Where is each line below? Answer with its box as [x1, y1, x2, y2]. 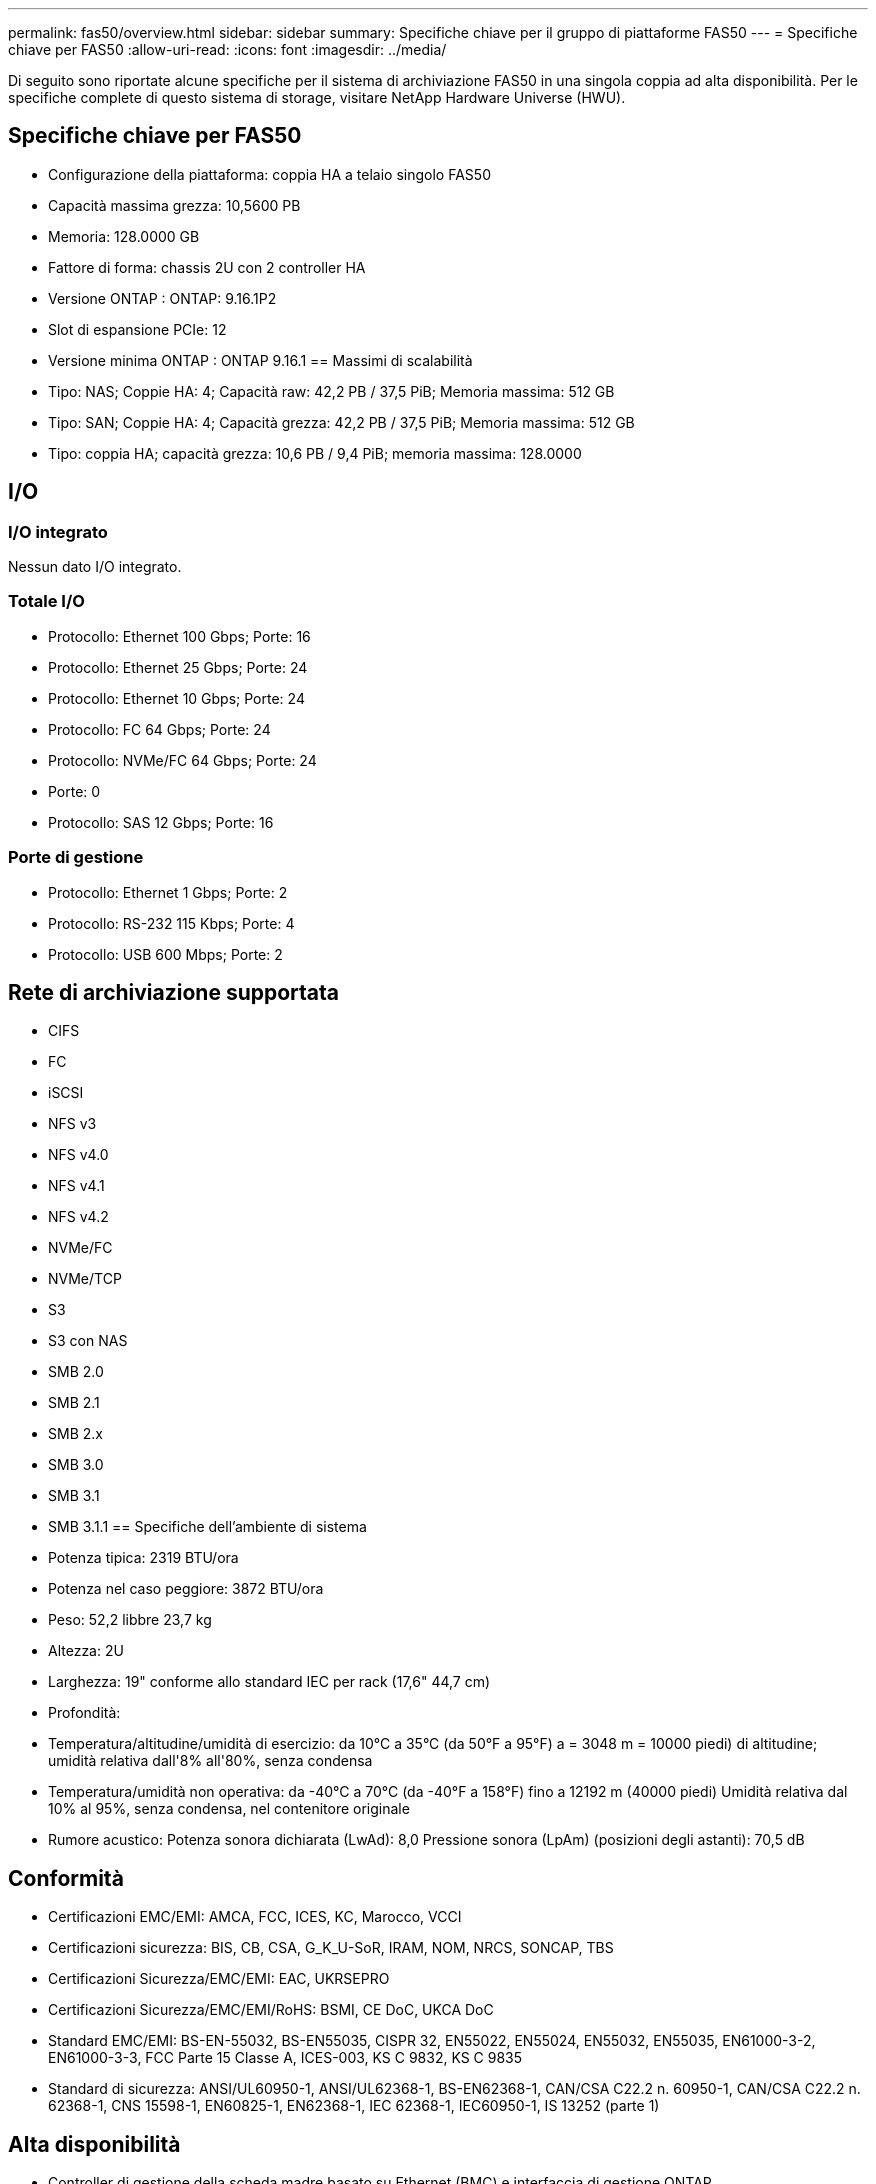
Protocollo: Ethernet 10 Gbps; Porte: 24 [48, 689, 305, 707]
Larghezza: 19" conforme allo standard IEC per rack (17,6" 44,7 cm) [48, 1673, 491, 1691]
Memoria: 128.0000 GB [48, 227, 200, 245]
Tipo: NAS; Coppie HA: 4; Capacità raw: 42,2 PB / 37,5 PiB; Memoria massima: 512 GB [48, 382, 615, 400]
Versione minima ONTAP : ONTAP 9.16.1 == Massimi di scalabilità [48, 351, 473, 369]
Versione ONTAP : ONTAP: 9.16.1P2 [48, 289, 277, 307]
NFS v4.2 [48, 1208, 109, 1226]
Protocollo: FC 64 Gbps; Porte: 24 [48, 720, 271, 738]
